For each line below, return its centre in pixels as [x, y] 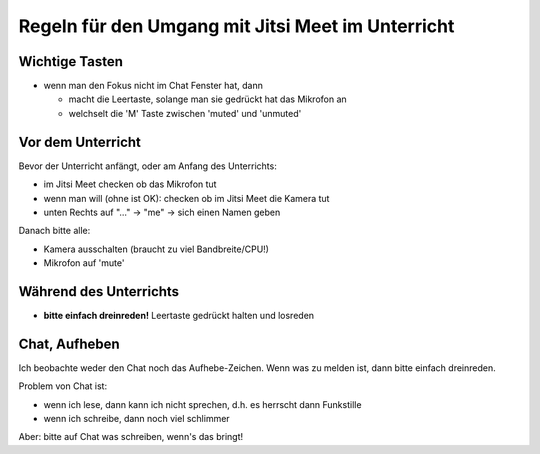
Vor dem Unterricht [80, 141]
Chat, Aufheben [69, 343]
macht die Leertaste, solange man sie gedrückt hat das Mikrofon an [207, 99]
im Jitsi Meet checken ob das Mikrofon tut [130, 184]
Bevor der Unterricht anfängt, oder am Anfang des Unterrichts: [147, 166]
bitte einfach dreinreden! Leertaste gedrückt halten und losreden [179, 315]
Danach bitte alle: [54, 231]
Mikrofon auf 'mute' [84, 263]
